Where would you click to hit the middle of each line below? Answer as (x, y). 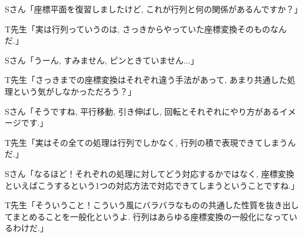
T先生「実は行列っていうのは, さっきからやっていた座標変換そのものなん (146, 29)
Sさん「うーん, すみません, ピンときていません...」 (102, 60)
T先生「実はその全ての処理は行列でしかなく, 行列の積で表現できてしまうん (150, 142)
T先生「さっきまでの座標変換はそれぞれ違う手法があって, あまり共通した (146, 80)
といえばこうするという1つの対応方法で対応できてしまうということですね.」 (152, 185)
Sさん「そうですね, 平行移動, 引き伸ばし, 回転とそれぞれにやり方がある (142, 111)
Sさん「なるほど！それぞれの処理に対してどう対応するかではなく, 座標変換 (149, 173)
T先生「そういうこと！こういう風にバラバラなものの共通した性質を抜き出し (152, 205)
